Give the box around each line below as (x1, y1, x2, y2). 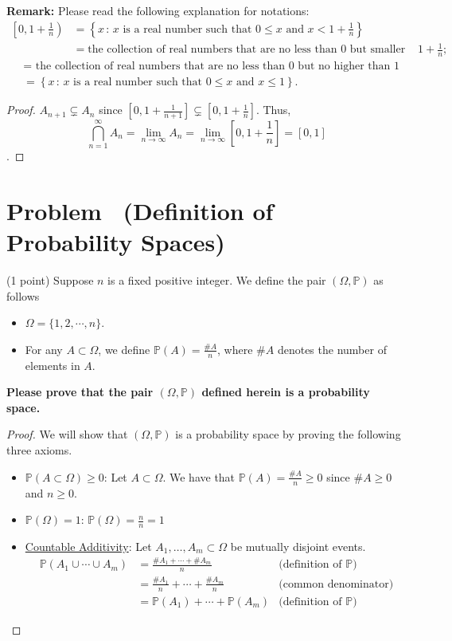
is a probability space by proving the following (175, 426, 401, 442)
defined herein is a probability (201, 383, 370, 400)
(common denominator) (279, 578, 394, 590)
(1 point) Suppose (6, 272, 94, 289)
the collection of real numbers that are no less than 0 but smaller (88, 44, 406, 56)
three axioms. (6, 442, 72, 458)
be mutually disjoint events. (230, 537, 366, 554)
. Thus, (255, 101, 291, 118)
